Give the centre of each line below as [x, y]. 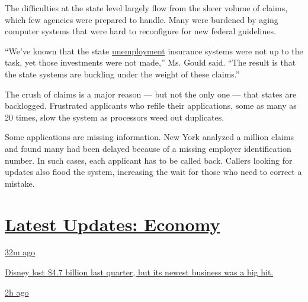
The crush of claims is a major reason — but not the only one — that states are [151, 94]
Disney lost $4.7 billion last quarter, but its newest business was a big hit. [139, 272]
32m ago [20, 252]
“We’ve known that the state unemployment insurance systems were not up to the [154, 51]
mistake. [20, 183]
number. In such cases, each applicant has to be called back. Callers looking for [149, 160]
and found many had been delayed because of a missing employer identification [148, 148]
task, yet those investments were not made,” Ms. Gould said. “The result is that [150, 62]
